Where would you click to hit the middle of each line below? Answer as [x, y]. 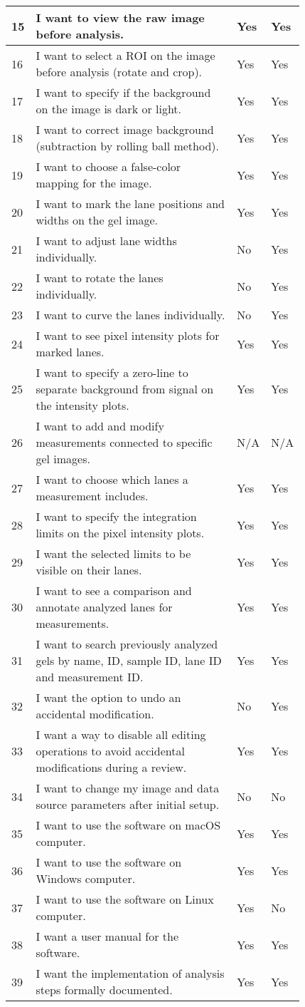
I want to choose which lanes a [112, 479]
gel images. [63, 459]
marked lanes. [70, 352]
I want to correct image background [125, 129]
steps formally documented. [104, 990]
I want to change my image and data [128, 788]
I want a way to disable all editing [121, 734]
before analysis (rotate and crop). [119, 72]
